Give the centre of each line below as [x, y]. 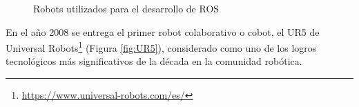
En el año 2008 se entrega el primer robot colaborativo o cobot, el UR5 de [163, 31]
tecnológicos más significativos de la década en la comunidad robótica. [154, 61]
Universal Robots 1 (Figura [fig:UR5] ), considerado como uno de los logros [161, 47]
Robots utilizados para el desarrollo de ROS [126, 8]
